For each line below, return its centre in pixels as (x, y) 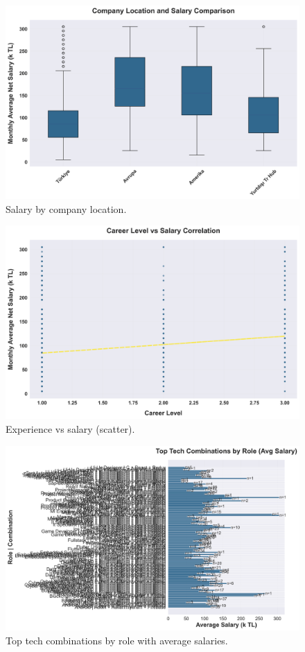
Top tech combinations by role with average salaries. (117, 640)
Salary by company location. (66, 208)
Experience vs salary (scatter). (70, 428)
